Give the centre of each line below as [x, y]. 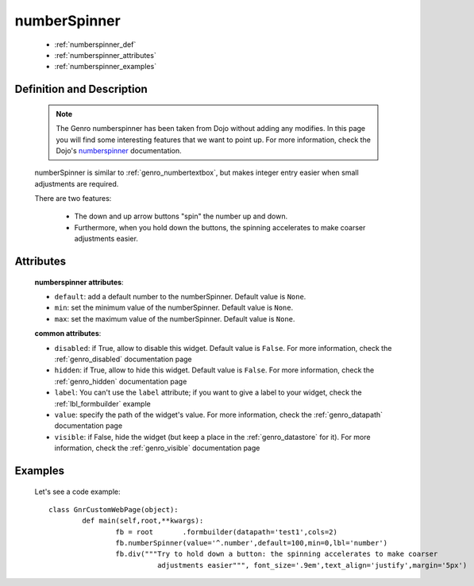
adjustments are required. [77, 183]
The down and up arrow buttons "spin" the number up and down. [181, 216]
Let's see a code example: [77, 492]
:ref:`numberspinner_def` [95, 44]
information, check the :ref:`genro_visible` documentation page [157, 448]
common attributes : [68, 333]
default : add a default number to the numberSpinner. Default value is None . [180, 297]
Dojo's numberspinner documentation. [119, 150]
